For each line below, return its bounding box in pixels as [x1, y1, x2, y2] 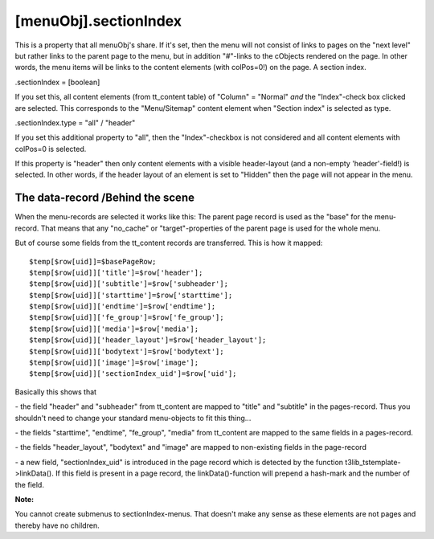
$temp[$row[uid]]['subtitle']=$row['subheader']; [29, 280, 229, 288]
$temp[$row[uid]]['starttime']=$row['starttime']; [29, 290, 233, 300]
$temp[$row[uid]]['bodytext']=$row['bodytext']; [29, 346, 224, 356]
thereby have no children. [14, 521, 100, 530]
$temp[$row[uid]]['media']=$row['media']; [29, 324, 199, 333]
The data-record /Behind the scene [14, 191, 194, 205]
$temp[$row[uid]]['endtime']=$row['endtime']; [29, 302, 216, 311]
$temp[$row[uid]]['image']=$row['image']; [29, 358, 199, 367]
